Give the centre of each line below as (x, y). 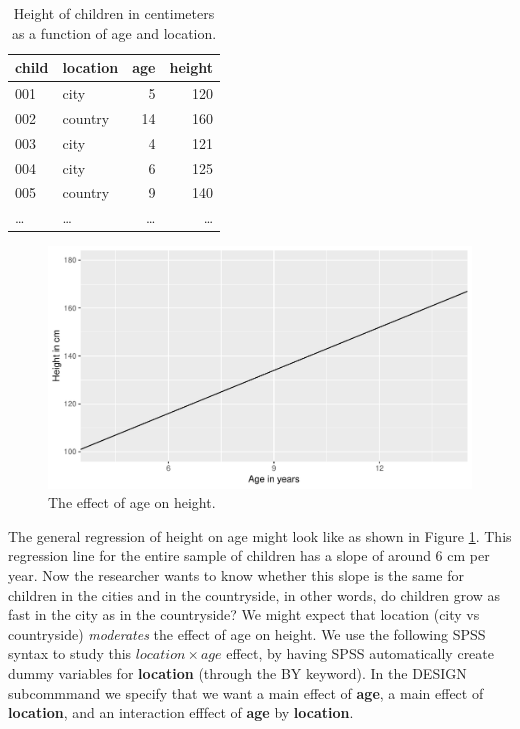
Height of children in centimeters (114, 13)
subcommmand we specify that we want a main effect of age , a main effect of (246, 692)
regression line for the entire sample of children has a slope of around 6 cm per (249, 555)
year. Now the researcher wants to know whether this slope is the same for (236, 574)
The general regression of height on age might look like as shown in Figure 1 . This (260, 535)
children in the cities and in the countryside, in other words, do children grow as (254, 594)
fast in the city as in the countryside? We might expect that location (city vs (244, 614)
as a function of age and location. (114, 32)
